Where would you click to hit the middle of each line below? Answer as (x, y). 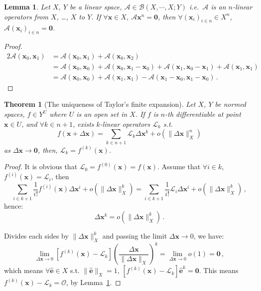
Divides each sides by (36, 236)
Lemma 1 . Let (27, 6)
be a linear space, (96, 6)
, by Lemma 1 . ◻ (94, 282)
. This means (219, 270)
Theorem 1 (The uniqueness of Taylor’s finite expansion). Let (100, 104)
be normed (231, 104)
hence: (14, 205)
